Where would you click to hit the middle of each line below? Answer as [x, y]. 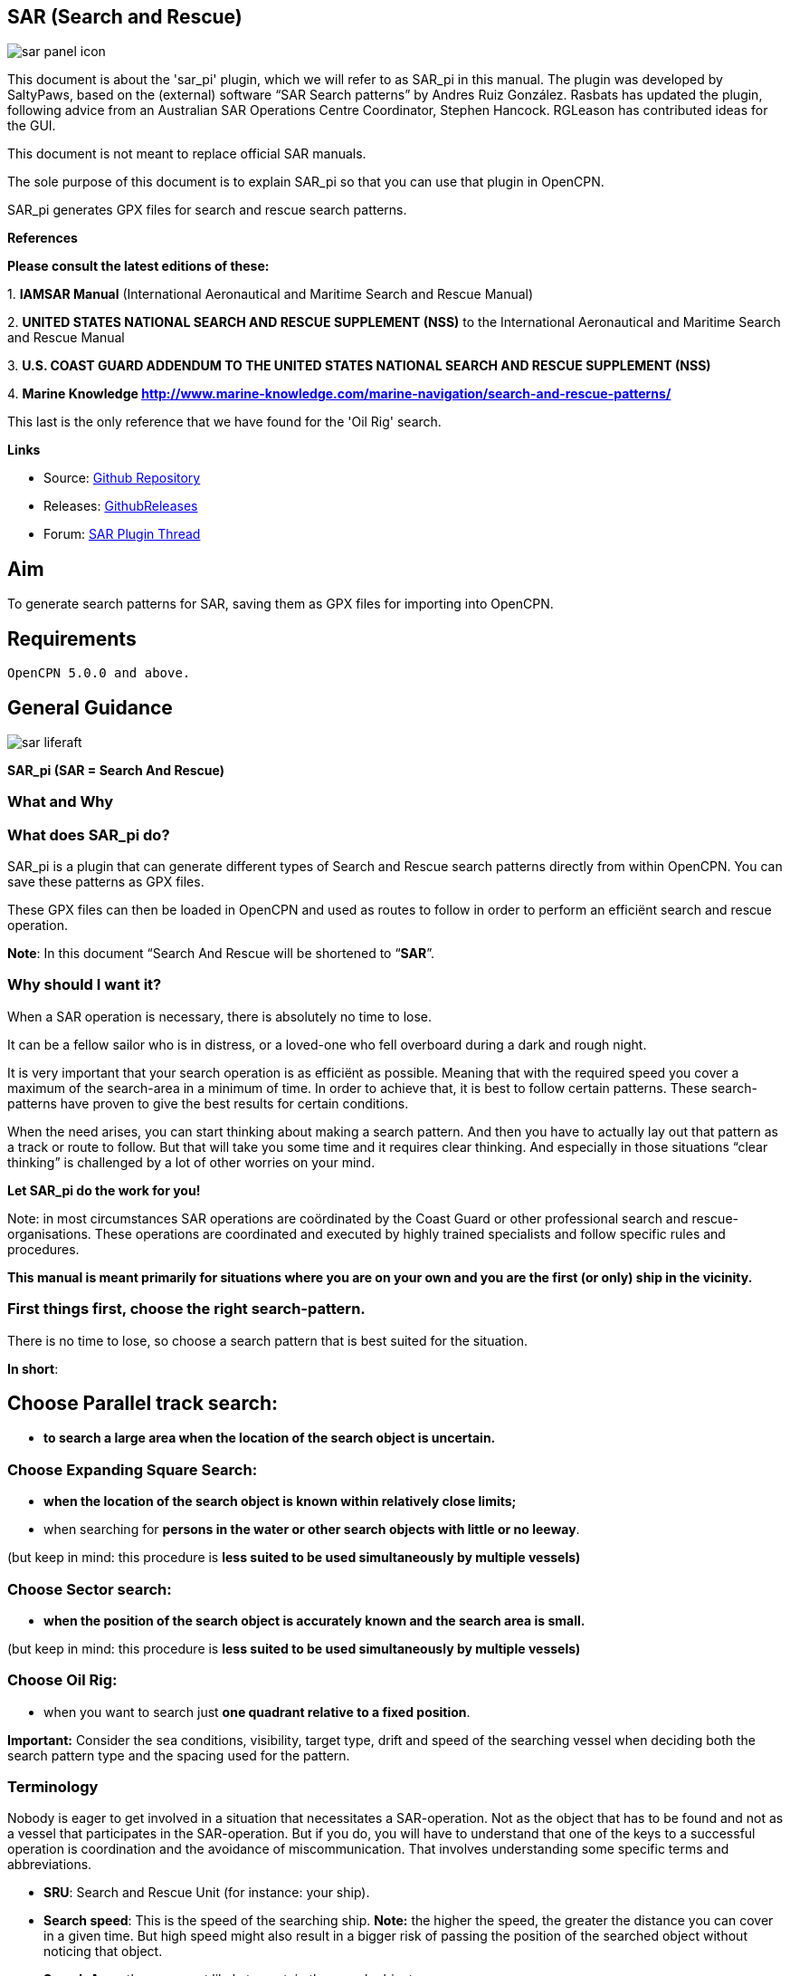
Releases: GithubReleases [121, 506]
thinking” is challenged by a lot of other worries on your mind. [191, 1162]
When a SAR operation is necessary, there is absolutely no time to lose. [220, 1016]
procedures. [43, 1249]
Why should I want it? [85, 985]
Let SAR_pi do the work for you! [104, 1190]
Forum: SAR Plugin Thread [122, 534]
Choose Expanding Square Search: [133, 1469]
